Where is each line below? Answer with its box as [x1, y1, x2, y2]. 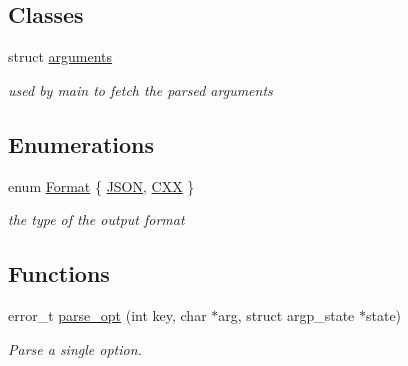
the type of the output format [8, 209, 185, 230]
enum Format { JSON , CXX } [8, 175, 195, 196]
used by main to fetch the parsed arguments [8, 79, 273, 100]
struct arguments [8, 46, 113, 67]
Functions [8, 258, 110, 289]
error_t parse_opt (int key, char [8, 304, 207, 325]
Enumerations [8, 128, 155, 159]
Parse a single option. [8, 338, 142, 359]
